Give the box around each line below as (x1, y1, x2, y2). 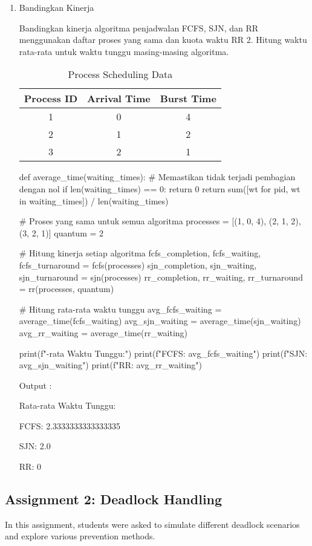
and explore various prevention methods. (5, 530, 155, 542)
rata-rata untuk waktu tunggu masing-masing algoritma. (19, 45, 229, 57)
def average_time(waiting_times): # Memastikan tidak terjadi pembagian (19, 171, 296, 183)
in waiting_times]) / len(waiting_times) (19, 194, 169, 207)
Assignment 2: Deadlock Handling (5, 490, 223, 509)
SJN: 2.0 (19, 440, 51, 452)
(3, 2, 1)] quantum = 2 (19, 226, 104, 239)
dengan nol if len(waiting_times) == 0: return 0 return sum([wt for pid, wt (19, 182, 301, 195)
